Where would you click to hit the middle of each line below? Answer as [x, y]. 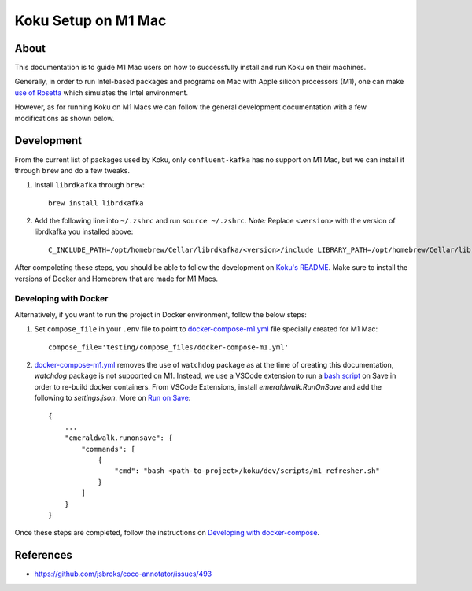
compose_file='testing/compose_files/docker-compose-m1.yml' [168, 347]
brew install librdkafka [96, 203]
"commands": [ [109, 449]
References [43, 555]
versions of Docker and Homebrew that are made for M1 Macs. [116, 279]
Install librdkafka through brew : [90, 185]
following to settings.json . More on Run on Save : [112, 398]
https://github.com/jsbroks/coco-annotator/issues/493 [123, 574]
